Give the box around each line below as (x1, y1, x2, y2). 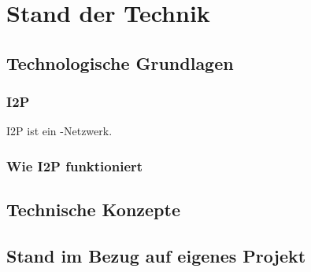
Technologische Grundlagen (6, 50, 234, 75)
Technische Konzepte (6, 197, 180, 222)
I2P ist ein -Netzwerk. (6, 123, 113, 139)
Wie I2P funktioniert (6, 156, 143, 175)
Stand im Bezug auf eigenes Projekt (6, 243, 306, 267)
